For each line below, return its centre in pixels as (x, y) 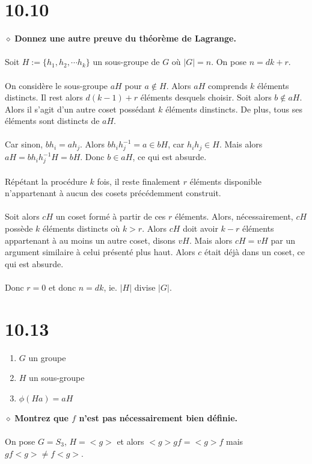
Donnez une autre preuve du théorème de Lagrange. (125, 38)
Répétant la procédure (46, 181)
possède (19, 228)
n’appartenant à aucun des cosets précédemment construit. (113, 193)
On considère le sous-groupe (57, 85)
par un (283, 240)
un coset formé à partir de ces (111, 216)
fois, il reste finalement (139, 181)
